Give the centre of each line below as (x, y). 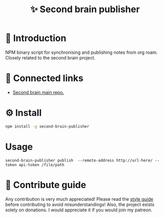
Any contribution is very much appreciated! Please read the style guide (79, 199)
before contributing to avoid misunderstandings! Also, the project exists (80, 204)
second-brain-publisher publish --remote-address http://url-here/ (79, 160)
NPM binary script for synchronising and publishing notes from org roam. (81, 52)
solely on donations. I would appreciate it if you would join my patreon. (79, 210)
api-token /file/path (42, 165)
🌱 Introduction (36, 38)
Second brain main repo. (38, 92)
